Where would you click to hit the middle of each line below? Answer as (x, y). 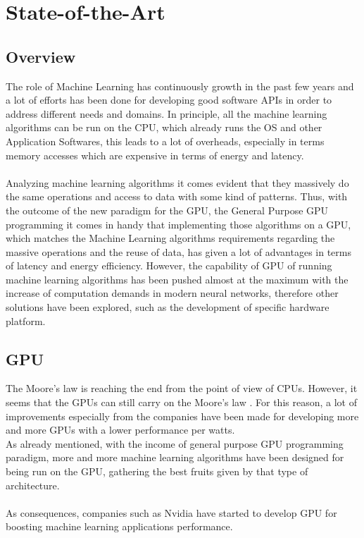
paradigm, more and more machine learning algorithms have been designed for (175, 457)
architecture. (33, 485)
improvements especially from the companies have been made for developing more (182, 416)
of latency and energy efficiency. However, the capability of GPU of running (169, 265)
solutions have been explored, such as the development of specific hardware (168, 307)
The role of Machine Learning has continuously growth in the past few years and (180, 86)
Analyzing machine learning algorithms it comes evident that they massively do (177, 182)
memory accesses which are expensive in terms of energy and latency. (155, 155)
